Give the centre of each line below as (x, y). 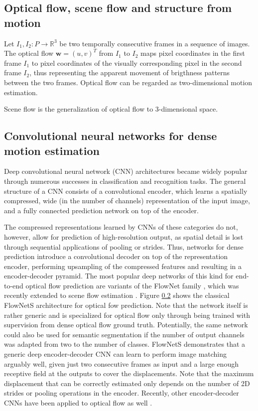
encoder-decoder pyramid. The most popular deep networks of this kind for (119, 276)
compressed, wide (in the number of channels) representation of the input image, (127, 201)
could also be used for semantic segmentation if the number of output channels (124, 334)
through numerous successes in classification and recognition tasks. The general (125, 181)
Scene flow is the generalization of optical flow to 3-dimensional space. (111, 109)
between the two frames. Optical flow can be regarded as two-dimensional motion (128, 82)
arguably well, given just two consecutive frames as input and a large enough (121, 363)
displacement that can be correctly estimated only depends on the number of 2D (127, 383)
